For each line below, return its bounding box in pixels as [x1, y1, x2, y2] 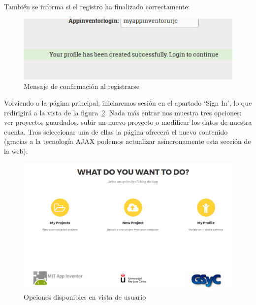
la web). [4, 146, 28, 156]
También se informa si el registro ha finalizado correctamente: [4, 1, 190, 11]
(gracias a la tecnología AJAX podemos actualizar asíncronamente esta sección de [4, 136, 251, 146]
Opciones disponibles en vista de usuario [24, 292, 146, 302]
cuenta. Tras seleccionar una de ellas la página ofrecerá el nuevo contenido [4, 126, 228, 137]
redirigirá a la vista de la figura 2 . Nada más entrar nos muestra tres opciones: [4, 107, 242, 117]
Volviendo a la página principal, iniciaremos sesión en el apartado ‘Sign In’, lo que [4, 98, 252, 108]
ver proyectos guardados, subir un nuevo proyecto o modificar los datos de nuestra [4, 117, 252, 127]
